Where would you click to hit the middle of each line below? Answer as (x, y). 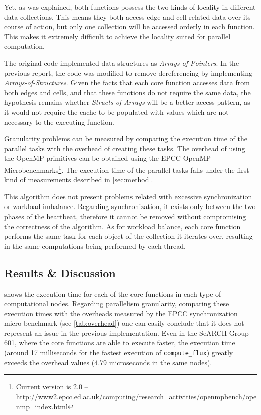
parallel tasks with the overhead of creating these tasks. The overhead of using (125, 148)
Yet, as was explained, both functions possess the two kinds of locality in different (130, 7)
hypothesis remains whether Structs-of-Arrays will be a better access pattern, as (127, 102)
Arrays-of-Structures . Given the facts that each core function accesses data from (127, 82)
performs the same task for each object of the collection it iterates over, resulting (128, 236)
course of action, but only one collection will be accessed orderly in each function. (129, 26)
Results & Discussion (60, 272)
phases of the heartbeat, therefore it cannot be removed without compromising (125, 216)
